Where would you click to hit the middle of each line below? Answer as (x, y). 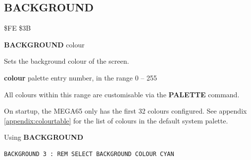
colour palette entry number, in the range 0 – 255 (81, 77)
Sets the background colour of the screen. (67, 61)
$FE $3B (18, 28)
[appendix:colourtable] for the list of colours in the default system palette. (116, 120)
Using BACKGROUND (44, 137)
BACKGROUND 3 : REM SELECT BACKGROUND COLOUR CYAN (89, 154)
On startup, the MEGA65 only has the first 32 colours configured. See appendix (125, 111)
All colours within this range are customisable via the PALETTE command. (122, 94)
